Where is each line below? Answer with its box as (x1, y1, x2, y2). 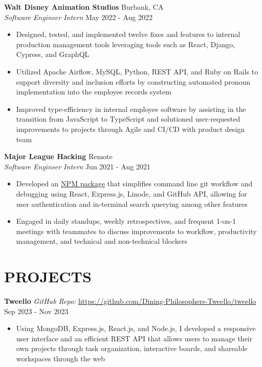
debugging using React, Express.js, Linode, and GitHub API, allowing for (16, 188, 247, 199)
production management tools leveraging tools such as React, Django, (16, 38, 235, 49)
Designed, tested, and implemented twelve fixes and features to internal (16, 29, 241, 40)
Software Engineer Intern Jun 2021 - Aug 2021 (4, 161, 150, 171)
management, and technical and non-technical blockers (16, 236, 187, 246)
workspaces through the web (16, 353, 105, 363)
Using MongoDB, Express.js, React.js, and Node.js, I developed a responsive (16, 323, 256, 334)
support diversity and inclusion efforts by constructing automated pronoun (16, 76, 250, 87)
